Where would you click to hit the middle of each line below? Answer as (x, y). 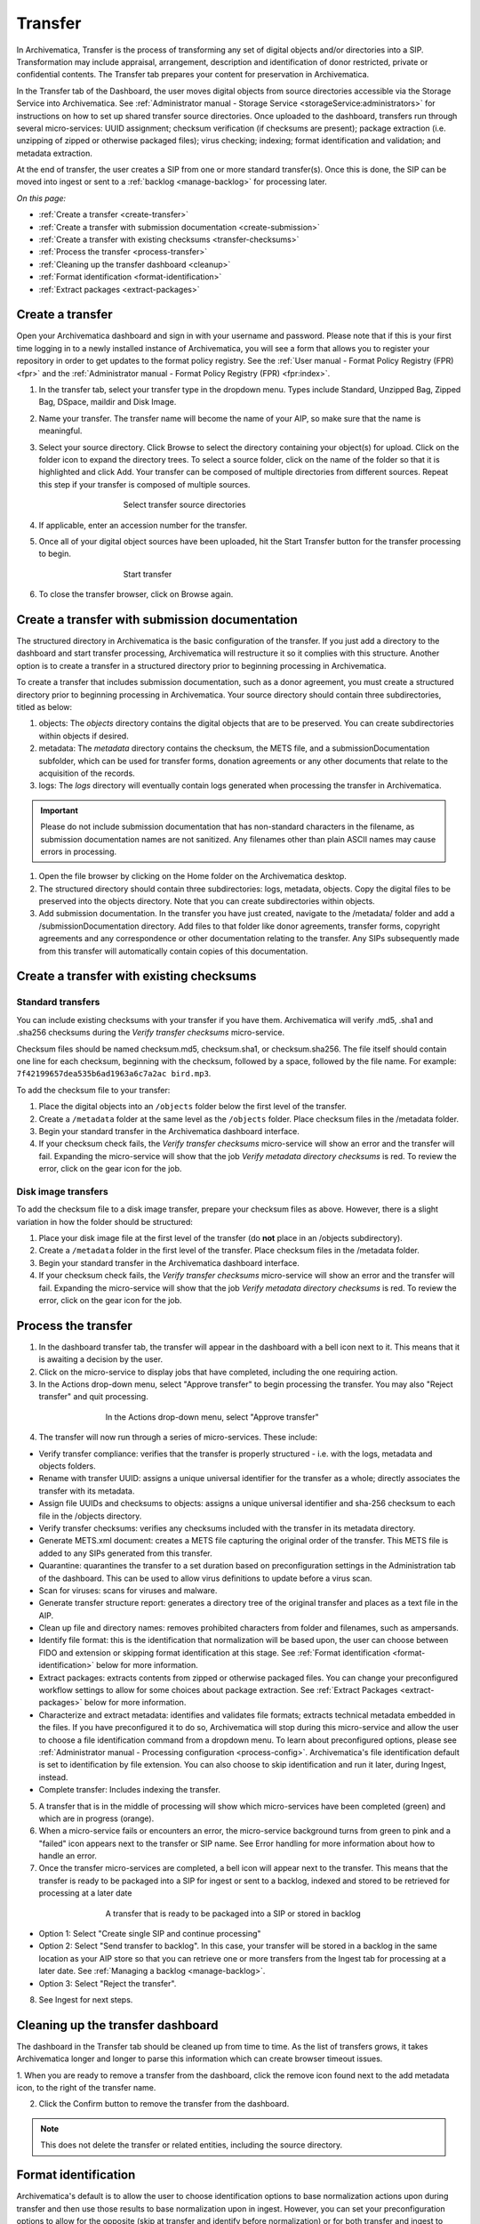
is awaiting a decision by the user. (101, 1359)
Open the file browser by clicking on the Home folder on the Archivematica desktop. (192, 876)
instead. (53, 1777)
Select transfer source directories (184, 505)
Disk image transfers (62, 1191)
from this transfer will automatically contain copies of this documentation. (173, 951)
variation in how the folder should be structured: (104, 1221)
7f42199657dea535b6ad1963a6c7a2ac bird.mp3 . (114, 1074)
